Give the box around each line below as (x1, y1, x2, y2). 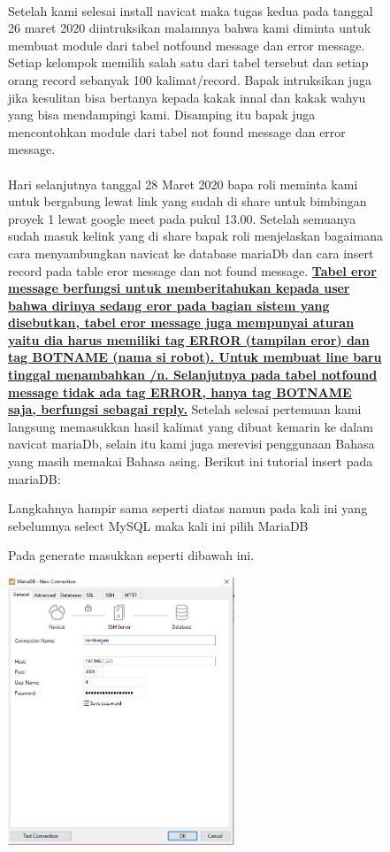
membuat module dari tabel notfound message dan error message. (8, 35, 365, 54)
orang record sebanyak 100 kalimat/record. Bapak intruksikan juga (8, 70, 371, 88)
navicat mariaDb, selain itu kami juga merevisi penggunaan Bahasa (8, 434, 375, 453)
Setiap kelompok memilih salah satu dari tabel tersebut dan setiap (8, 53, 369, 72)
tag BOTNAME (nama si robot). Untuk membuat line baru (8, 348, 382, 366)
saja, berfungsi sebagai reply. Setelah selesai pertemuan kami (8, 400, 362, 418)
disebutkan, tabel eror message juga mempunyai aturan (8, 313, 355, 332)
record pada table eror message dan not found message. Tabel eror (8, 261, 377, 280)
